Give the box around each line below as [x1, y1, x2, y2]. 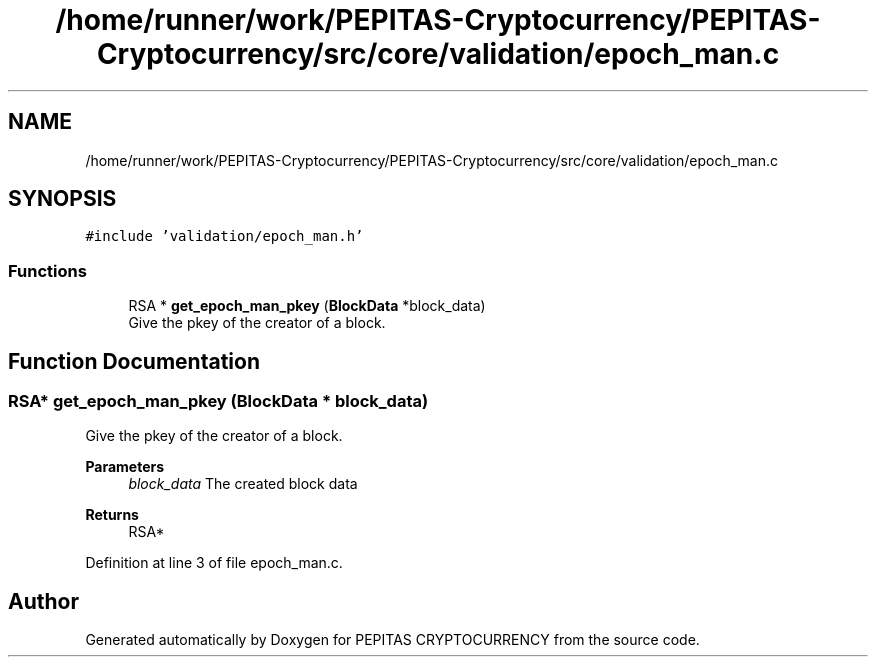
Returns [85, 506, 139, 524]
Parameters [85, 458, 165, 476]
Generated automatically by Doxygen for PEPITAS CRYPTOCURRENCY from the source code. [85, 631, 700, 649]
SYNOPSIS [8, 186, 117, 212]
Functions [8, 260, 87, 281]
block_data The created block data [128, 475, 358, 493]
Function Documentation [8, 348, 260, 374]
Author [8, 588, 79, 614]
